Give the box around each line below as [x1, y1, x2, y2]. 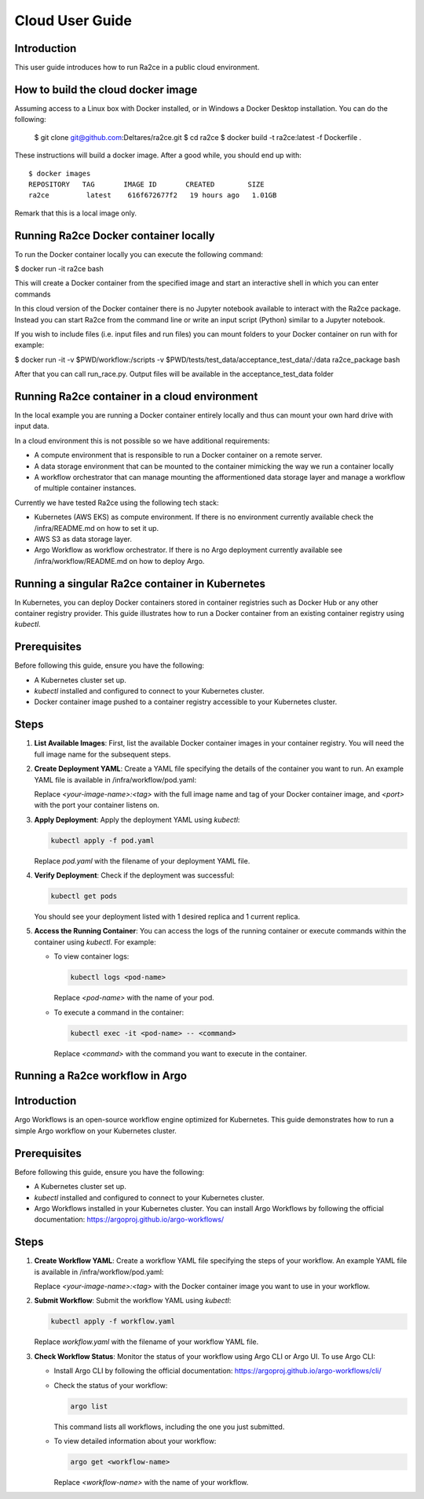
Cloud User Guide [14, 12, 133, 29]
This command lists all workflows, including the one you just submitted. [53, 1422, 285, 1431]
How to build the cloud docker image [14, 83, 198, 96]
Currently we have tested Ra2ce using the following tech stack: [14, 498, 219, 507]
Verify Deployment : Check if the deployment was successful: [34, 871, 235, 880]
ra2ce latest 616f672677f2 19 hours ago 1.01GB [28, 191, 277, 200]
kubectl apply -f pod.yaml [50, 836, 155, 845]
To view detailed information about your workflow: [53, 1436, 217, 1446]
